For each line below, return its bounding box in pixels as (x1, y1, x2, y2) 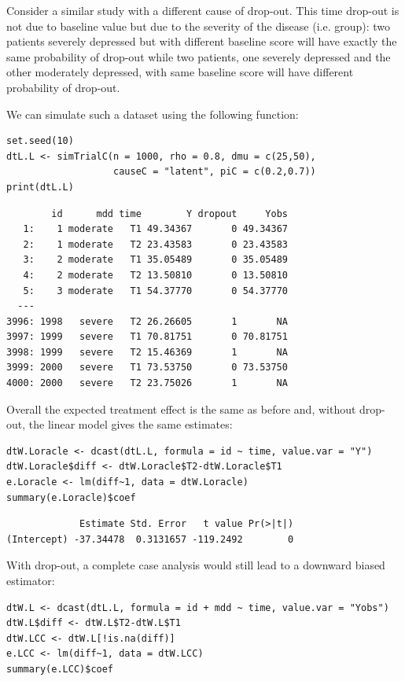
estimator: (6, 572, 55, 588)
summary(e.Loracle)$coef (6, 491, 136, 503)
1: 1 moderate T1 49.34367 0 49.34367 (23, 223, 288, 235)
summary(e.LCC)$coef (6, 663, 114, 675)
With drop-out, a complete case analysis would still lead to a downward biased (6, 557, 385, 573)
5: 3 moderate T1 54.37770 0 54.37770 (23, 285, 288, 296)
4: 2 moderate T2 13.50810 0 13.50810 (23, 269, 288, 281)
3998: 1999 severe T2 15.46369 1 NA (6, 346, 288, 358)
